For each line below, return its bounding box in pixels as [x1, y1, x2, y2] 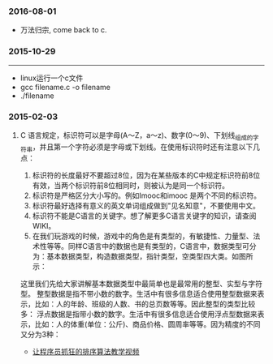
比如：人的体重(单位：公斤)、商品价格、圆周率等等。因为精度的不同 [34, 319, 262, 329]
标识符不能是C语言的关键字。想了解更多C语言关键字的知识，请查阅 [32, 211, 258, 221]
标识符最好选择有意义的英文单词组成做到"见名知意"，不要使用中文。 [32, 201, 260, 211]
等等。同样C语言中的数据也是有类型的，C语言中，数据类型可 [46, 242, 250, 251]
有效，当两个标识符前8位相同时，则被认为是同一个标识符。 [32, 181, 230, 191]
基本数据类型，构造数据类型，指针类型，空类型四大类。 [46, 251, 232, 261]
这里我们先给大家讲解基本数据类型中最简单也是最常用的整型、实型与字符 [19, 279, 262, 289]
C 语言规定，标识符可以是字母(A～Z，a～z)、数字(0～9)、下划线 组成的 [19, 130, 253, 142]
